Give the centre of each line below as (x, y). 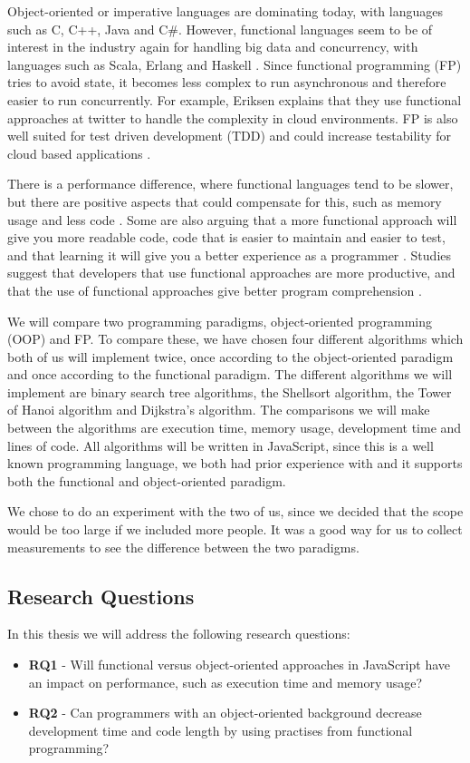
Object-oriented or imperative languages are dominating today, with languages (225, 11)
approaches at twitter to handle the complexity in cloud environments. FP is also (233, 117)
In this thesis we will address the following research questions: (179, 634)
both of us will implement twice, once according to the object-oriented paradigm (230, 356)
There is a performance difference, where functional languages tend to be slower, (230, 184)
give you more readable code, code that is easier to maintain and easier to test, (226, 237)
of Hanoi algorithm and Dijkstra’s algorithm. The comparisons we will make (219, 410)
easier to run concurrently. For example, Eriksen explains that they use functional (235, 99)
